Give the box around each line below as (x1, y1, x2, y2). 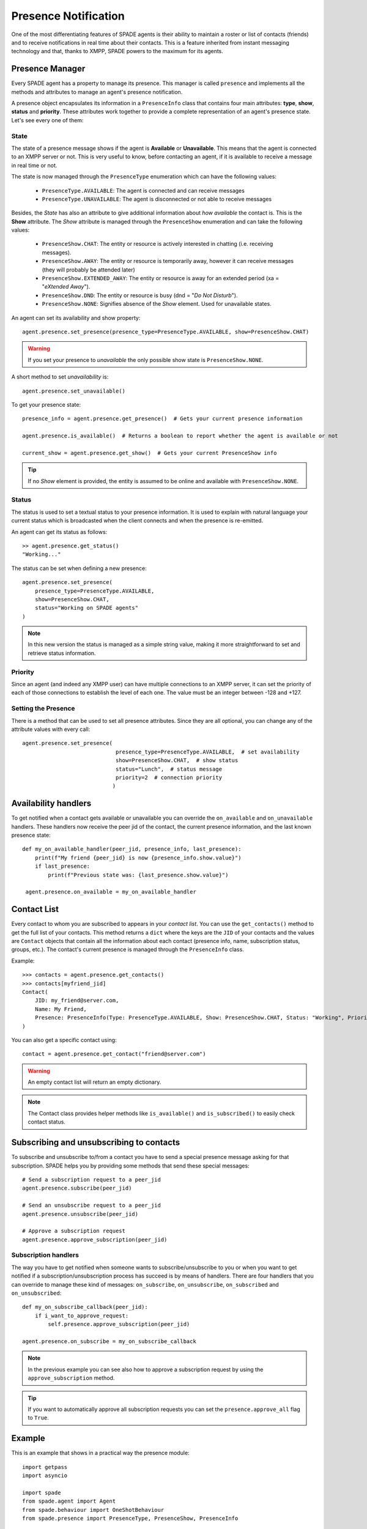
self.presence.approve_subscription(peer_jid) (48, 1321, 190, 1328)
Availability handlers (11, 798, 92, 809)
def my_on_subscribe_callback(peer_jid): (22, 1303, 148, 1311)
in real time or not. (11, 161, 57, 169)
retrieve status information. (28, 649, 96, 657)
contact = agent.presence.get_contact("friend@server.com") (22, 1051, 206, 1057)
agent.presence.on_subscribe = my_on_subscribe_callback (22, 1338, 197, 1345)
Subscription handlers (11, 1251, 80, 1259)
